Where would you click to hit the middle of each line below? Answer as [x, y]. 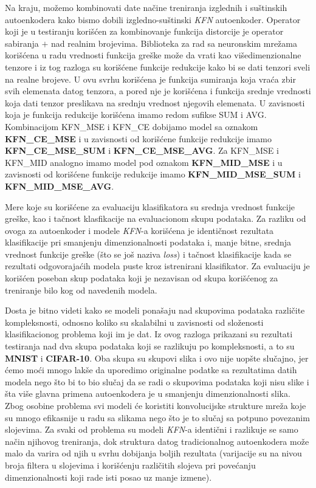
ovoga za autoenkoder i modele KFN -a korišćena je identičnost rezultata [139, 230]
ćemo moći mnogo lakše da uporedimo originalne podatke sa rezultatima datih [151, 370]
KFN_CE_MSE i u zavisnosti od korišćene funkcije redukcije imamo [139, 138]
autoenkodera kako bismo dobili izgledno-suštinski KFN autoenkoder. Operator [153, 19]
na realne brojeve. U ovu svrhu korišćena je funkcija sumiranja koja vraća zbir [150, 79]
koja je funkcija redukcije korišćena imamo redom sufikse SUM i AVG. [136, 115]
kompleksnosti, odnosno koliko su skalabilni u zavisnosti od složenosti [134, 322]
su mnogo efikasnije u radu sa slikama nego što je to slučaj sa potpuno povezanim [157, 417]
